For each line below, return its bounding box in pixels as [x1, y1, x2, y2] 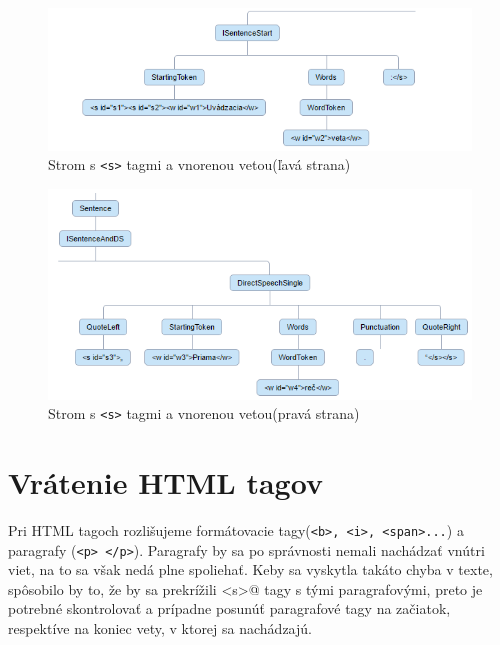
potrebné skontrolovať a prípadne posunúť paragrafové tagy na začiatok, [8, 598, 451, 619]
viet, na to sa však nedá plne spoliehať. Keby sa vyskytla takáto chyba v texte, [8, 559, 493, 580]
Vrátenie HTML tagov [8, 462, 323, 502]
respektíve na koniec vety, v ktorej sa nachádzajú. [8, 618, 312, 639]
